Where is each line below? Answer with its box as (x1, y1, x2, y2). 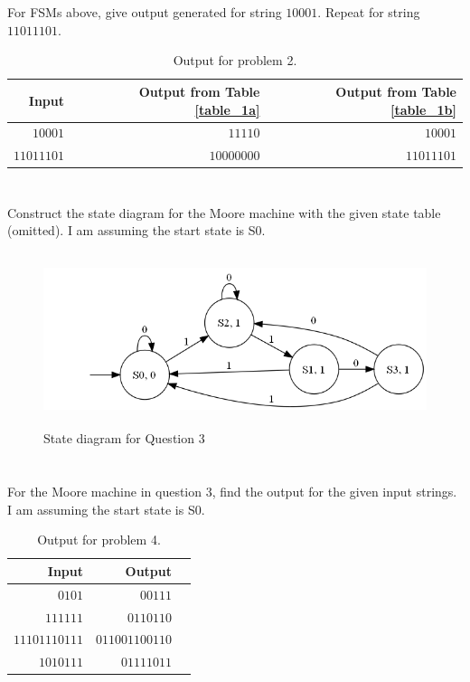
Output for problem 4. (37, 530, 161, 549)
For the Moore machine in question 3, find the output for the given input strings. (7, 482, 457, 501)
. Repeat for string (317, 3, 420, 22)
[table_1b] (390, 99, 456, 118)
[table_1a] (194, 99, 260, 118)
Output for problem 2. (173, 51, 297, 70)
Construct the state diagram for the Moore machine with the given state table (7, 203, 441, 222)
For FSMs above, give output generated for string (7, 3, 282, 22)
